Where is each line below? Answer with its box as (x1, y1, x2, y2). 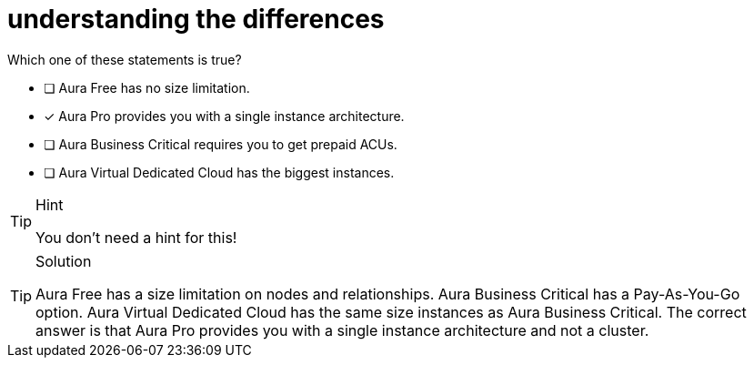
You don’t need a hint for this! (35, 228, 237, 247)
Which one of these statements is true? (7, 51, 242, 67)
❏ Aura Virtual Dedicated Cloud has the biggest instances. (44, 164, 395, 180)
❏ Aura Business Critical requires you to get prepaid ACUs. (44, 136, 397, 152)
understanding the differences (7, 4, 385, 35)
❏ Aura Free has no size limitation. (44, 79, 250, 96)
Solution (35, 251, 92, 270)
